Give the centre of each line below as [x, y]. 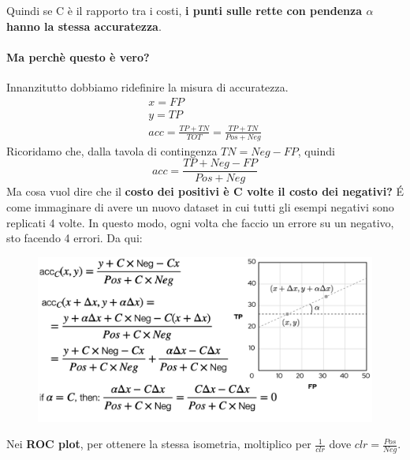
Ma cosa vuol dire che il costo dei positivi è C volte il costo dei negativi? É [205, 191]
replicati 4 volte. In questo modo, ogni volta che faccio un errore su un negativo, [200, 222]
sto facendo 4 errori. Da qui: [75, 238]
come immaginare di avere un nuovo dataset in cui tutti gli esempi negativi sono [200, 207]
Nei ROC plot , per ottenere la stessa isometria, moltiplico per [159, 444]
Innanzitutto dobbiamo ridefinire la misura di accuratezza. [147, 86]
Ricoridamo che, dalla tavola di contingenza [112, 150]
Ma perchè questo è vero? [78, 56]
